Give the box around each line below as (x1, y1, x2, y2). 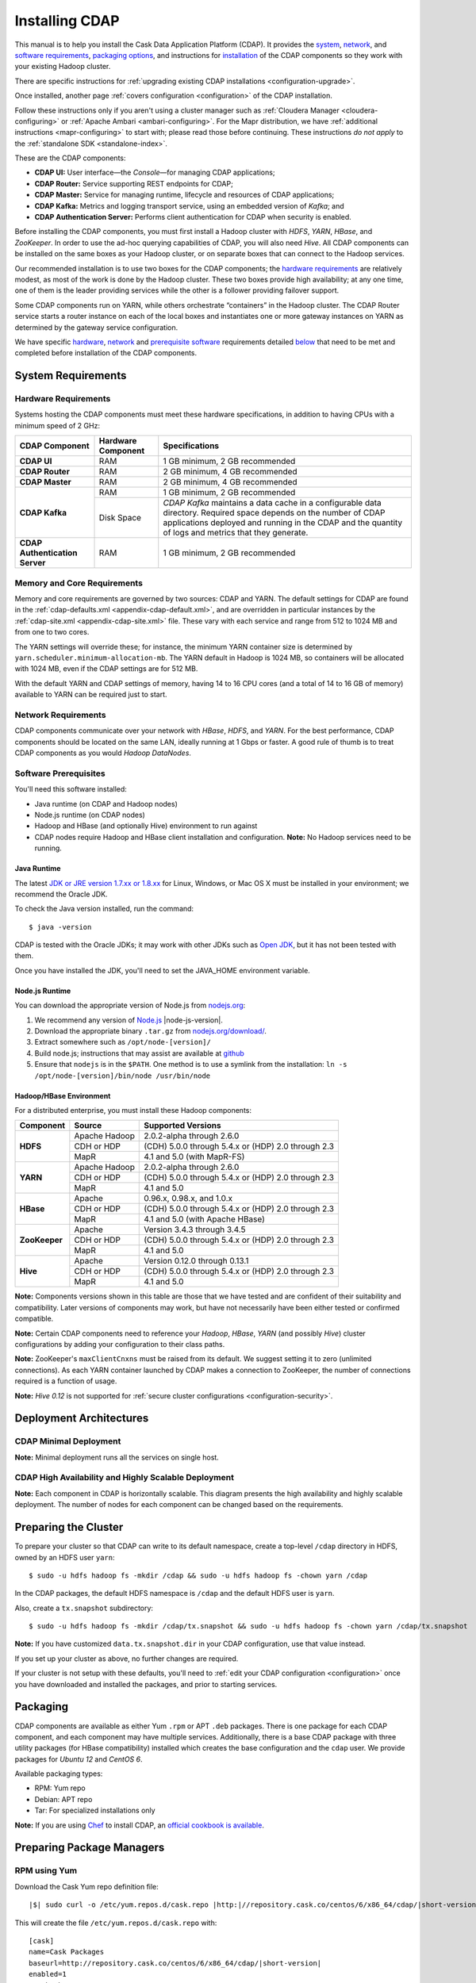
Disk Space (98, 512, 142, 524)
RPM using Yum (14, 1865, 78, 1876)
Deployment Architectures (14, 1412, 149, 1425)
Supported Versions (144, 1120, 221, 1131)
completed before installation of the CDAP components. (14, 348, 198, 358)
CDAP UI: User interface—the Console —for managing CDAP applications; (34, 167, 275, 178)
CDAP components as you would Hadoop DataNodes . (14, 748, 192, 758)
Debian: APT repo (34, 1794, 93, 1804)
